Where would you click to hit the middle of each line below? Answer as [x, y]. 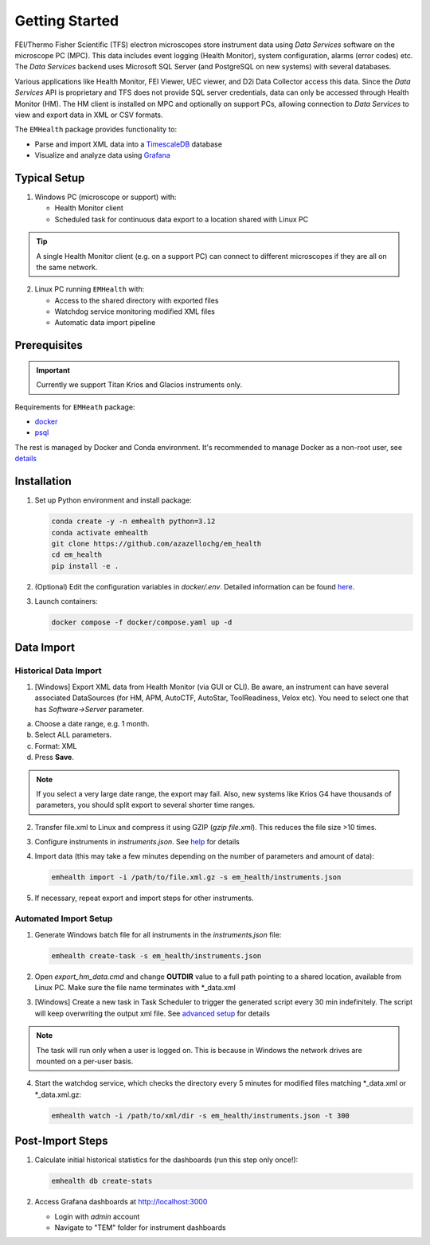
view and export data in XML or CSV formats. [89, 115]
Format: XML [56, 746]
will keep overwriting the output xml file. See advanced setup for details [152, 1013]
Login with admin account [97, 1216]
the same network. [67, 267]
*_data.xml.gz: [58, 1094]
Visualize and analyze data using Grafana [102, 155]
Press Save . [55, 758]
